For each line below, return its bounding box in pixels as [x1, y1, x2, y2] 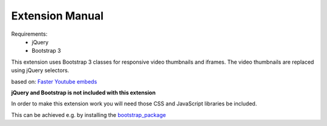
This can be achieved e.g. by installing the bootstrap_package [11, 111, 167, 118]
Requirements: [11, 30, 48, 38]
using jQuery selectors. [11, 67, 70, 74]
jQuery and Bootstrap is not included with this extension [11, 88, 156, 96]
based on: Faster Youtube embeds [11, 78, 97, 85]
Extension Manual [11, 9, 104, 22]
